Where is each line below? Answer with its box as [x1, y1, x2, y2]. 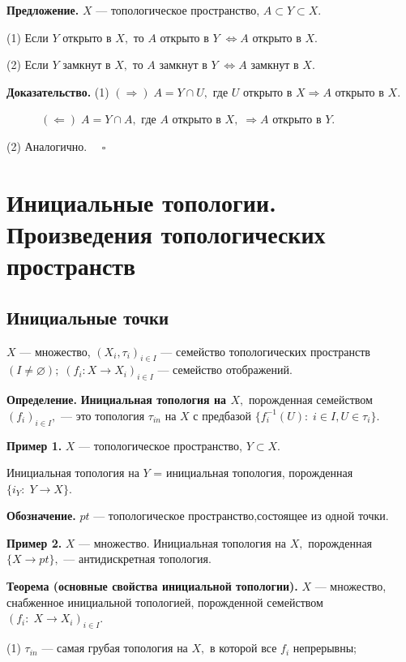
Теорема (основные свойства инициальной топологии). [6, 578, 298, 595]
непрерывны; [293, 639, 357, 656]
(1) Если [6, 28, 49, 45]
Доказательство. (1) [6, 83, 109, 100]
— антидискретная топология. [63, 550, 212, 567]
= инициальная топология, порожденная [153, 464, 353, 481]
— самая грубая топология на [41, 639, 188, 656]
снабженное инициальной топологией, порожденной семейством [6, 593, 323, 610]
